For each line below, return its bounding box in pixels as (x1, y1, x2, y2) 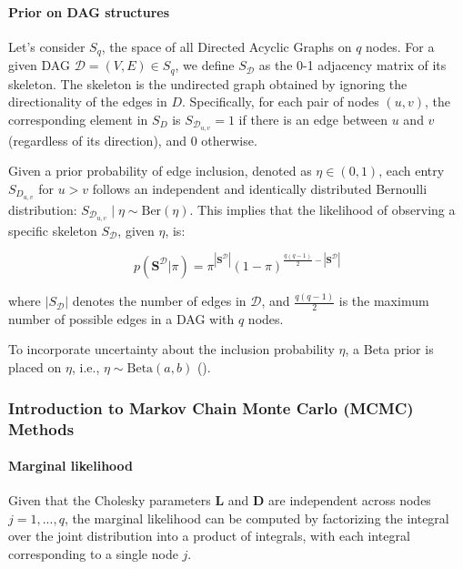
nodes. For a (366, 36, 435, 56)
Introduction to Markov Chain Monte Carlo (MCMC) (8, 396, 414, 419)
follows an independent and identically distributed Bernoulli (92, 178, 428, 198)
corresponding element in (8, 109, 148, 128)
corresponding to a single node (8, 544, 178, 564)
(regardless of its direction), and (8, 130, 186, 149)
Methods (8, 417, 75, 440)
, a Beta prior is (345, 340, 434, 359)
